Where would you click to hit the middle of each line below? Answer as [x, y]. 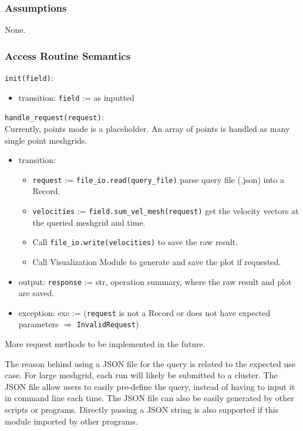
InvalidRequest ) [108, 324]
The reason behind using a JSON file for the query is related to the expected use [150, 363]
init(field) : [29, 78]
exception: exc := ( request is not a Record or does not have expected [144, 312]
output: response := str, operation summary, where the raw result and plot [155, 281]
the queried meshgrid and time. [89, 222]
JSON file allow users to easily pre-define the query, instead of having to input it [150, 386]
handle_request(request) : [54, 117]
